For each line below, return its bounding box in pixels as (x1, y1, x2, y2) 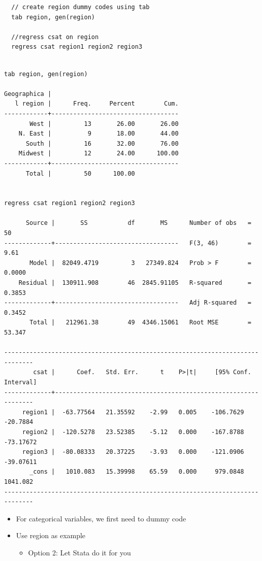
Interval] (4, 378, 37, 386)
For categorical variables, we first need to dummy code (16, 513, 186, 523)
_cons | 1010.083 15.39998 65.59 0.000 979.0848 (29, 468, 244, 476)
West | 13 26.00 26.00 (29, 120, 179, 127)
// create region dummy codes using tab (11, 4, 150, 11)
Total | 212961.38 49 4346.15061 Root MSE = (29, 319, 251, 326)
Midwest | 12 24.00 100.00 (18, 150, 179, 157)
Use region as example (16, 530, 86, 541)
